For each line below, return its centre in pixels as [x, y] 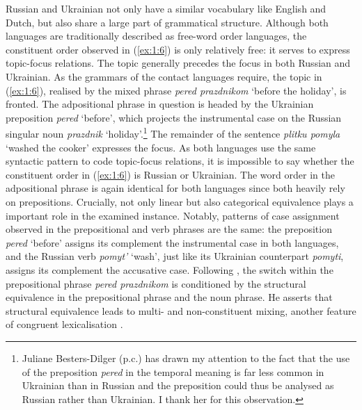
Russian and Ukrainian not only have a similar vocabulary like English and [166, 8]
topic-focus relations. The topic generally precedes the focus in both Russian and [178, 63]
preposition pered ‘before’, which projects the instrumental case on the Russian [174, 117]
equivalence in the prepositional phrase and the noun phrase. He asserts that [169, 297]
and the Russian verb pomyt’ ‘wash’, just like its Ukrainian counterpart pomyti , [175, 256]
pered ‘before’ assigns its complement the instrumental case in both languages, [172, 242]
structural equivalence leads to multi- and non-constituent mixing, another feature [181, 310]
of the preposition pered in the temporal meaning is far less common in [173, 371]
